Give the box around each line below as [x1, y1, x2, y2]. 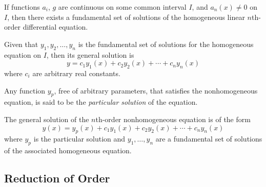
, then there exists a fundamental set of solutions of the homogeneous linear [7, 11, 245, 22]
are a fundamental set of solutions [155, 133, 262, 144]
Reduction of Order [4, 170, 110, 186]
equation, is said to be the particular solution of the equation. [4, 97, 198, 107]
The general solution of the [4, 113, 89, 124]
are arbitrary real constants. [32, 67, 120, 78]
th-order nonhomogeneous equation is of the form [95, 113, 251, 124]
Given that [4, 38, 38, 49]
